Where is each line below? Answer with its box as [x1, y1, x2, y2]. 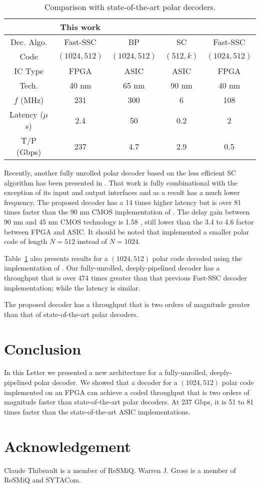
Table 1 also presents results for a [4, 252, 108, 263]
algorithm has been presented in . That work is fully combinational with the [4, 177, 237, 187]
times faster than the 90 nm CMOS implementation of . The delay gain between [4, 206, 250, 217]
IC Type [14, 65, 43, 76]
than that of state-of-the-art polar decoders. [4, 308, 138, 319]
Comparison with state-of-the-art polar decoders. [44, 1, 216, 12]
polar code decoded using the [152, 252, 242, 263]
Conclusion [4, 338, 81, 358]
